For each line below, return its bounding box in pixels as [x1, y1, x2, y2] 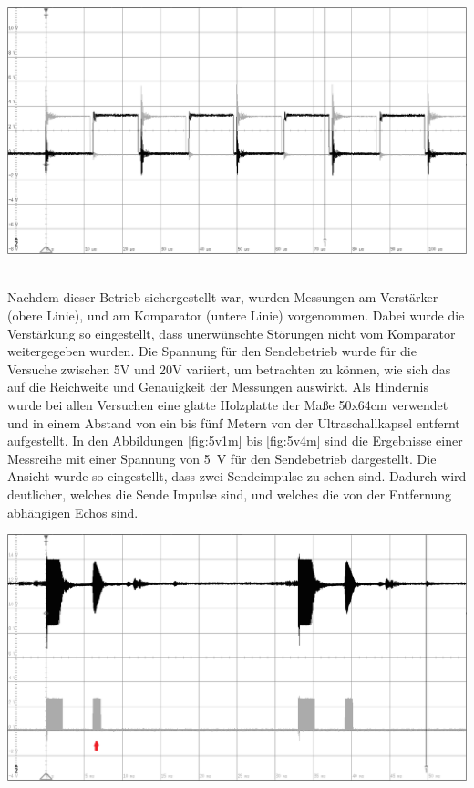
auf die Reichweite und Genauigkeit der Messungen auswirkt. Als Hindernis [7, 377, 429, 396]
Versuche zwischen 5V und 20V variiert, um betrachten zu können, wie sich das [7, 359, 451, 378]
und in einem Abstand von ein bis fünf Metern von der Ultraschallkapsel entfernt [7, 413, 460, 432]
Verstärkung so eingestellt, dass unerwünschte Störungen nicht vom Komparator [7, 323, 456, 342]
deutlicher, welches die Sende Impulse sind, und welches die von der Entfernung [7, 484, 452, 503]
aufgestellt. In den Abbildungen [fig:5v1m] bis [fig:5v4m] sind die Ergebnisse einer [7, 431, 463, 450]
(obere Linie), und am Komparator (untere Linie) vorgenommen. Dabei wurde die [7, 305, 465, 324]
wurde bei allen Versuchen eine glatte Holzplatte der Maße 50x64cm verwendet [7, 394, 448, 414]
